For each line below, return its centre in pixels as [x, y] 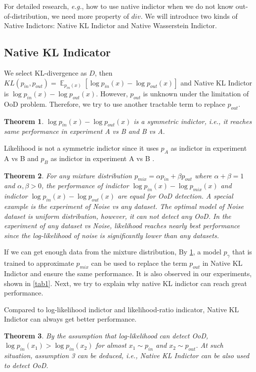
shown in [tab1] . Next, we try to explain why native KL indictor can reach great [126, 283]
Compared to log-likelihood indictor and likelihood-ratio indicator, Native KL [122, 309]
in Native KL [222, 263]
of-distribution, [27, 16]
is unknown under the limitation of [196, 93]
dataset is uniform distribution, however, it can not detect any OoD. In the [118, 216]
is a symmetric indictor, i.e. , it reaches [193, 121]
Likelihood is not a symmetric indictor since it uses [81, 147]
